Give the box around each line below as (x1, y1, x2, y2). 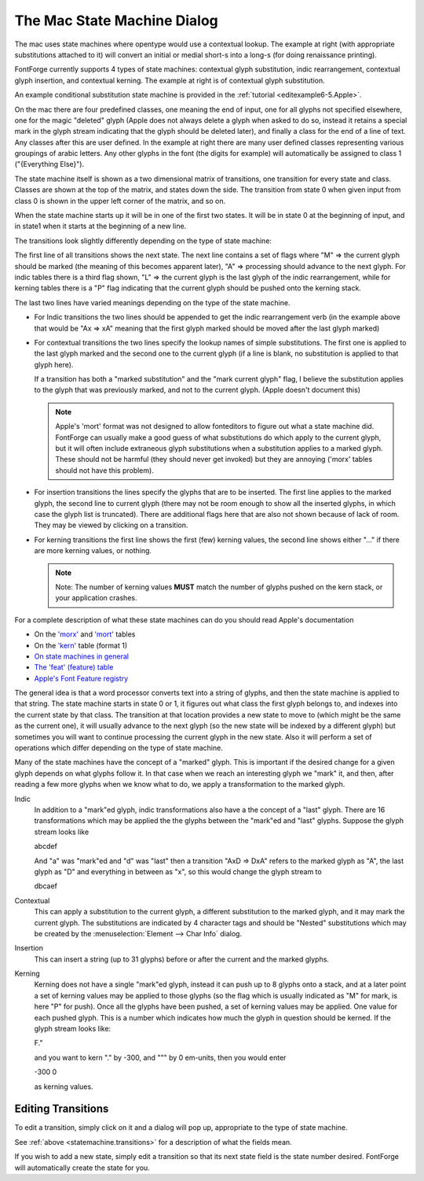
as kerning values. (34, 1082, 93, 1091)
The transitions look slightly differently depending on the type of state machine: (14, 236, 272, 245)
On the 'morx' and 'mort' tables (34, 629, 136, 639)
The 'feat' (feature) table (34, 662, 114, 672)
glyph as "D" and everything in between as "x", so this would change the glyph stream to (34, 866, 322, 877)
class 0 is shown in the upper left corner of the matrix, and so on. (14, 196, 226, 205)
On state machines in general (34, 651, 130, 661)
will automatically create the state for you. (14, 1163, 151, 1172)
